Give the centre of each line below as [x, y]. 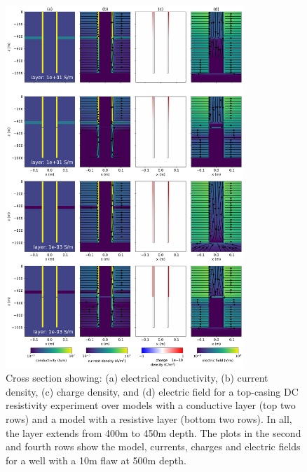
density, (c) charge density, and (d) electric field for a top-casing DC [152, 391]
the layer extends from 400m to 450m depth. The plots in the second [153, 432]
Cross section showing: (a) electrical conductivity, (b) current [137, 378]
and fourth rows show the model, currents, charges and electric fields [153, 446]
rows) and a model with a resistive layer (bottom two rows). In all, [149, 419]
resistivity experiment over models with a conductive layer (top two [151, 405]
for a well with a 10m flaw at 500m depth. [96, 460]
